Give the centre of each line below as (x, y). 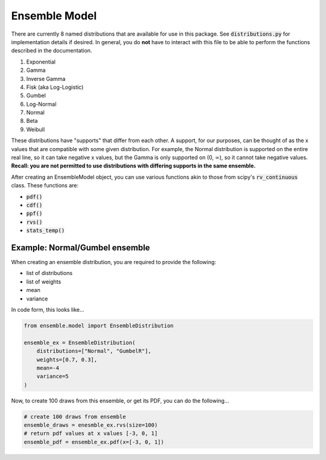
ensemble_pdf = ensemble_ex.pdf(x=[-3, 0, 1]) (94, 442)
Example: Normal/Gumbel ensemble (81, 248)
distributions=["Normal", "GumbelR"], (94, 351)
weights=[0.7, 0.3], (67, 359)
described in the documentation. (52, 51)
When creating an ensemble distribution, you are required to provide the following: (114, 262)
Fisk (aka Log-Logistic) (55, 87)
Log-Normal (41, 104)
